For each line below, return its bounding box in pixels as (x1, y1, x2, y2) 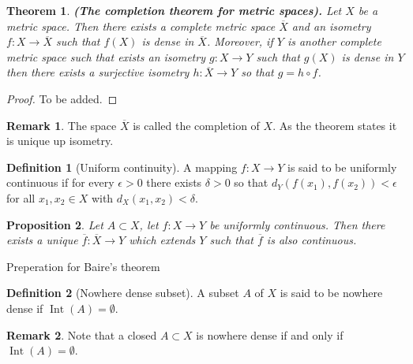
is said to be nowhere (280, 284, 383, 301)
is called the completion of (133, 117, 260, 133)
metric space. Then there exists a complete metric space (6, 17, 276, 34)
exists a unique (6, 232, 78, 248)
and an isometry (291, 17, 371, 34)
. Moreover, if (206, 33, 273, 50)
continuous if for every (6, 174, 115, 191)
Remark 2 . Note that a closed (6, 326, 157, 343)
